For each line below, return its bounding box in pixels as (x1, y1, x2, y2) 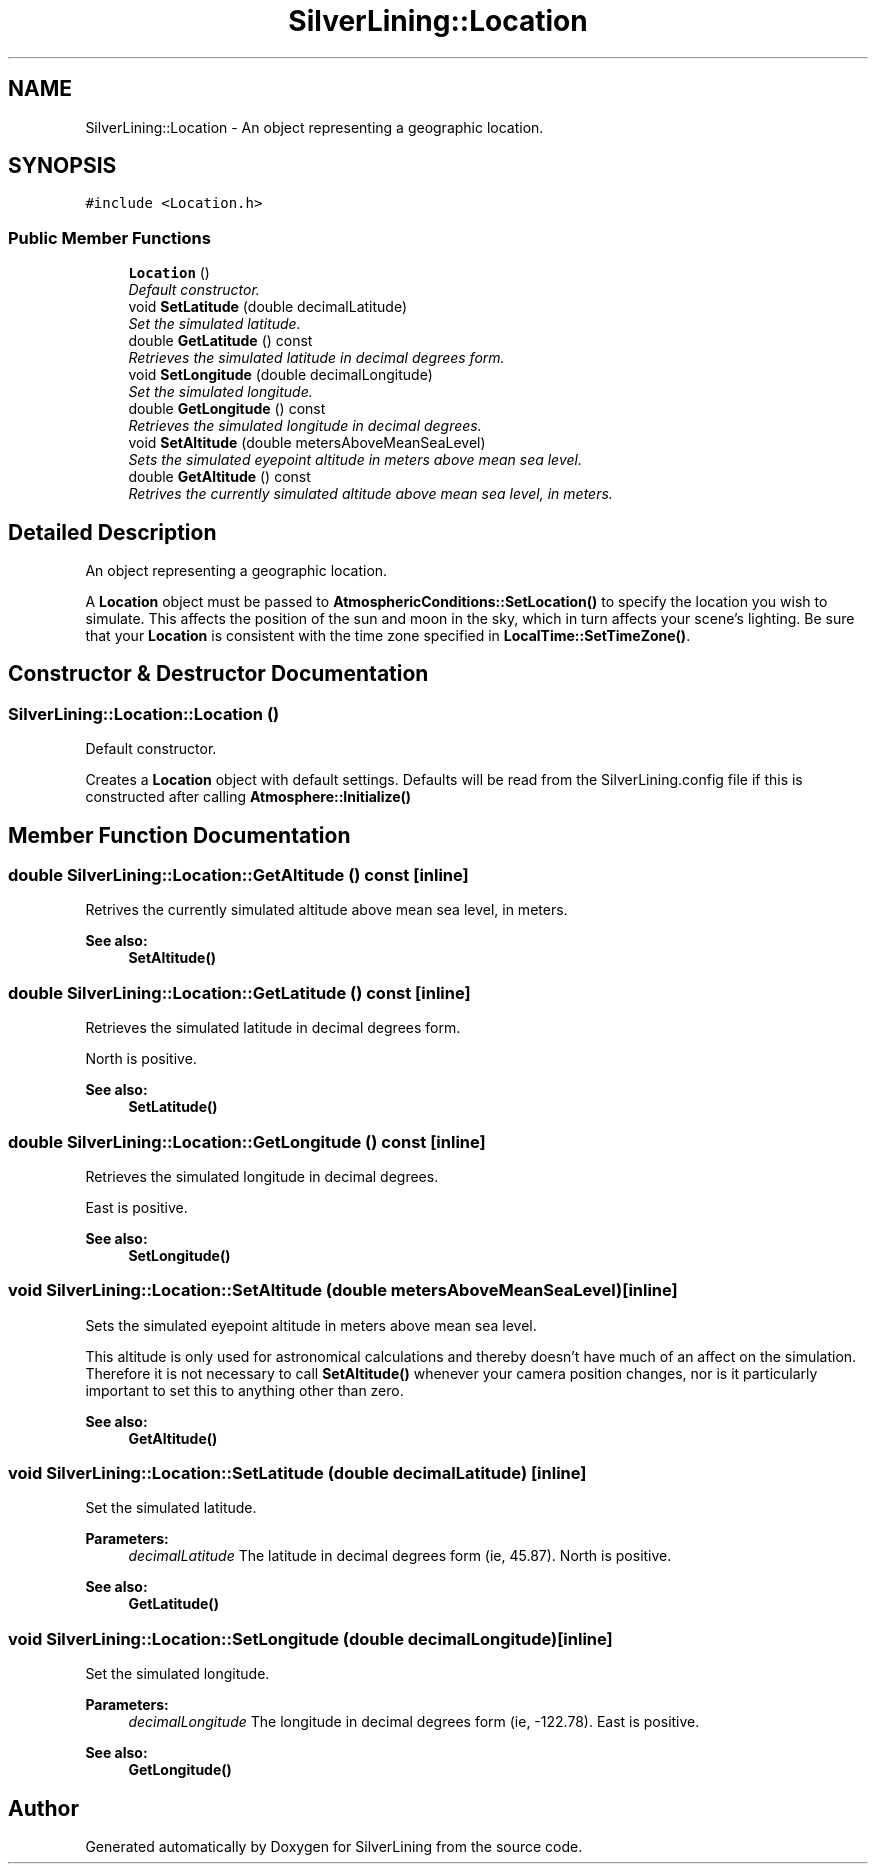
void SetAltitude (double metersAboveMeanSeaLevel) (128, 434, 486, 452)
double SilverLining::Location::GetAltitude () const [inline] (8, 865, 469, 886)
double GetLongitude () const (128, 400, 326, 418)
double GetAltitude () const (128, 468, 311, 486)
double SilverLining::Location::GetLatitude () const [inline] (8, 982, 471, 1003)
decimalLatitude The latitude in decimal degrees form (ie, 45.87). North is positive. (128, 1547, 672, 1565)
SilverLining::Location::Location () (8, 703, 280, 724)
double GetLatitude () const (128, 332, 313, 350)
